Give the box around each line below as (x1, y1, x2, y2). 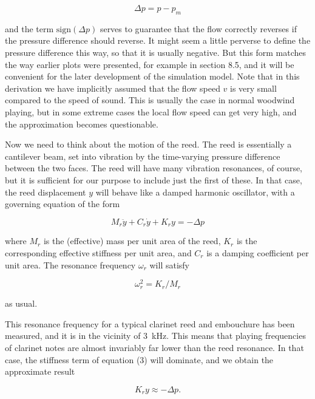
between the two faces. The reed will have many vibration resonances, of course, (5, 162, 303, 174)
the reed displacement (5, 185, 86, 198)
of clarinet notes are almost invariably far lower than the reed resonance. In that (5, 341, 304, 354)
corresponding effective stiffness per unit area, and (5, 246, 192, 259)
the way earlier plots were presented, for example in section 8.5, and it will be (5, 58, 294, 70)
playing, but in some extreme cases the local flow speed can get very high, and (5, 105, 297, 118)
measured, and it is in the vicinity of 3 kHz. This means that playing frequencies (5, 329, 306, 342)
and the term (5, 22, 54, 35)
